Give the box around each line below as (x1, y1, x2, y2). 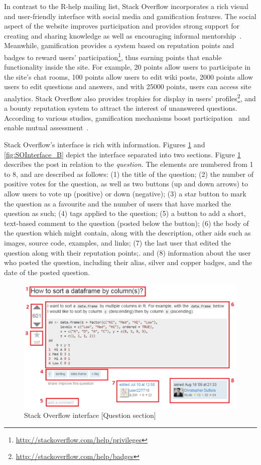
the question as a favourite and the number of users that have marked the (4, 198, 231, 208)
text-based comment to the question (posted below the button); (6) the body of (4, 217, 249, 228)
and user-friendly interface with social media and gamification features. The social (4, 11, 256, 21)
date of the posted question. (4, 267, 90, 277)
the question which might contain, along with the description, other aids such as (4, 227, 251, 238)
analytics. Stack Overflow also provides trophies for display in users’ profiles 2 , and (4, 92, 256, 103)
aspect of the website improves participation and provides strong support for (4, 21, 239, 31)
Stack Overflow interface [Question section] (24, 410, 156, 420)
